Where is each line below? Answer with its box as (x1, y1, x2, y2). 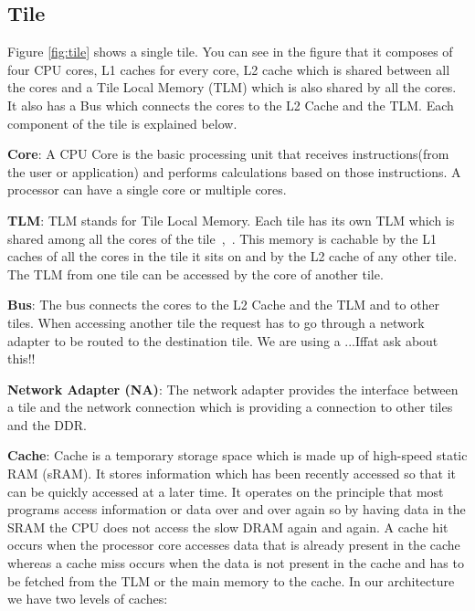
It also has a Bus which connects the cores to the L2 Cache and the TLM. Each (7, 95, 454, 114)
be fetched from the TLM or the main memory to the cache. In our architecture (7, 571, 455, 590)
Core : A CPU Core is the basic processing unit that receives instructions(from (7, 144, 449, 163)
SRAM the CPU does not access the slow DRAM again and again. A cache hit (7, 517, 449, 536)
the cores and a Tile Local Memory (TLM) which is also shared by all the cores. (7, 78, 457, 97)
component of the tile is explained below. (7, 113, 237, 132)
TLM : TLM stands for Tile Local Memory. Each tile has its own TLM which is (7, 210, 455, 229)
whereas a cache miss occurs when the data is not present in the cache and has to (7, 553, 464, 573)
